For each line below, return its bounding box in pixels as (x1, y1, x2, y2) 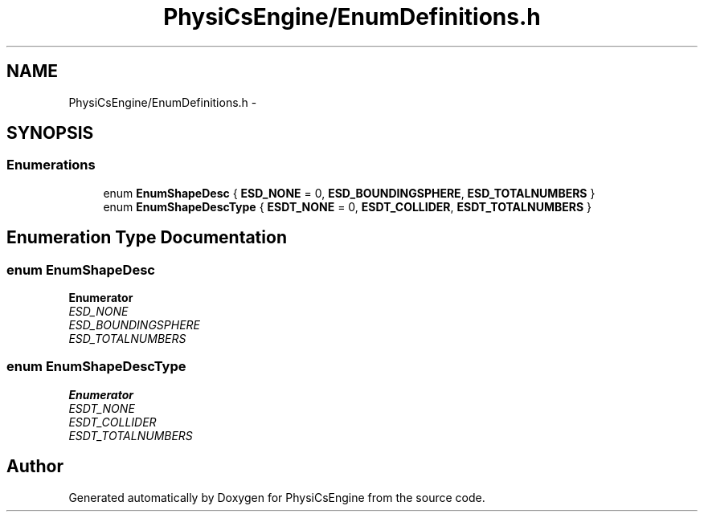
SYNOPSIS (6, 123, 94, 144)
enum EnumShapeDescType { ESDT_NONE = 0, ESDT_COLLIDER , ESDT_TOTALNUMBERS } (103, 199, 591, 214)
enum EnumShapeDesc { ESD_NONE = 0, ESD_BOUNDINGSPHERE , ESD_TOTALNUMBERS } (103, 186, 596, 200)
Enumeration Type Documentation (6, 227, 287, 248)
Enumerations (6, 157, 96, 173)
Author (6, 456, 63, 477)
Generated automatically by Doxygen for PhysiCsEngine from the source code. (68, 490, 485, 504)
